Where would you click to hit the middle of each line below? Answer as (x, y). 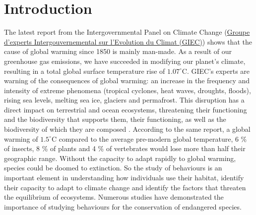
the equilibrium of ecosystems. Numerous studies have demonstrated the (114, 197)
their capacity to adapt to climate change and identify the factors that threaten (125, 187)
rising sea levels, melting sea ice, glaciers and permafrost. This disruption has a (124, 100)
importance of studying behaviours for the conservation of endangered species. (123, 206)
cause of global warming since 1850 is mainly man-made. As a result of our (118, 51)
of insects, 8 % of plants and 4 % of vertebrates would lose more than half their (125, 148)
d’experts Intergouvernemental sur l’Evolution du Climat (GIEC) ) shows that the (128, 41)
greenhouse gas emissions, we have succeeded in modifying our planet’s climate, (125, 61)
